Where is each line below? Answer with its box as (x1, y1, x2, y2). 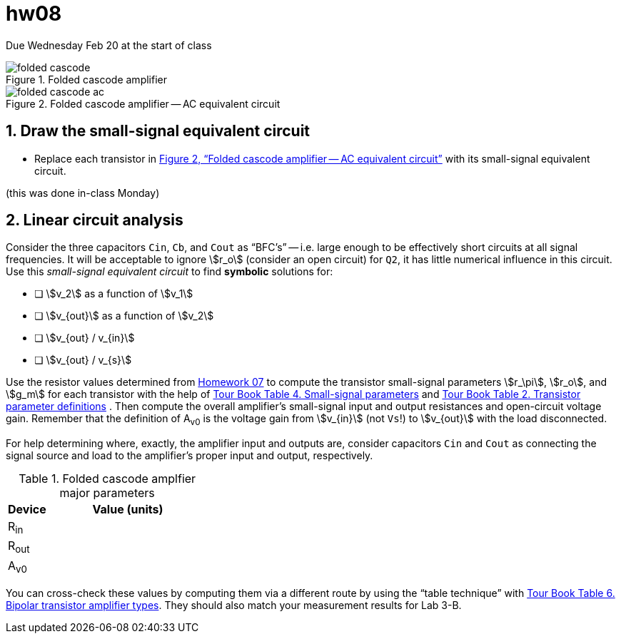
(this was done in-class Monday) (6, 186, 160, 199)
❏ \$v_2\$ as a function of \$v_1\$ (34, 287, 193, 300)
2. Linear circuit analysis (6, 211, 183, 230)
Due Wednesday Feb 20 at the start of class (6, 39, 212, 51)
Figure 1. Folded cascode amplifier (6, 73, 167, 86)
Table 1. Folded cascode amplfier (19, 471, 196, 486)
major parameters (59, 486, 155, 501)
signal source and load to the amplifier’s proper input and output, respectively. (6, 449, 373, 462)
